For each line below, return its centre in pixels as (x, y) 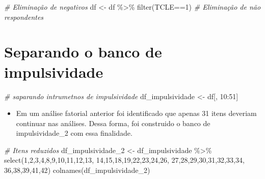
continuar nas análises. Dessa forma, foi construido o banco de (113, 123)
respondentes (24, 17)
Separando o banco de (83, 52)
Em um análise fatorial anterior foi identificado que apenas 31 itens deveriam (136, 113)
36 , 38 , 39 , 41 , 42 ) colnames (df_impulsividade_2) (77, 170)
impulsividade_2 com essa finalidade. (74, 133)
